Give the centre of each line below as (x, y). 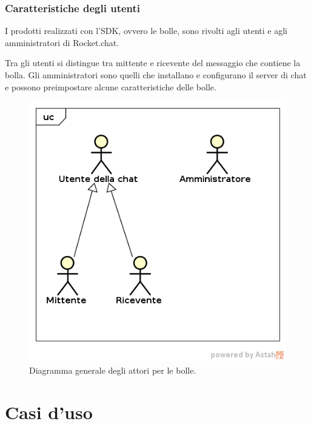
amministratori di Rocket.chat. (62, 42)
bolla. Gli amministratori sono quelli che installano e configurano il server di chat (156, 75)
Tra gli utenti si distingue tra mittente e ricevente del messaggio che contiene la (153, 63)
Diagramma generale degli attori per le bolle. (113, 370)
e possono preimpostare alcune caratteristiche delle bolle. (111, 86)
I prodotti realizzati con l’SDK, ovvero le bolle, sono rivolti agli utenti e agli (146, 31)
